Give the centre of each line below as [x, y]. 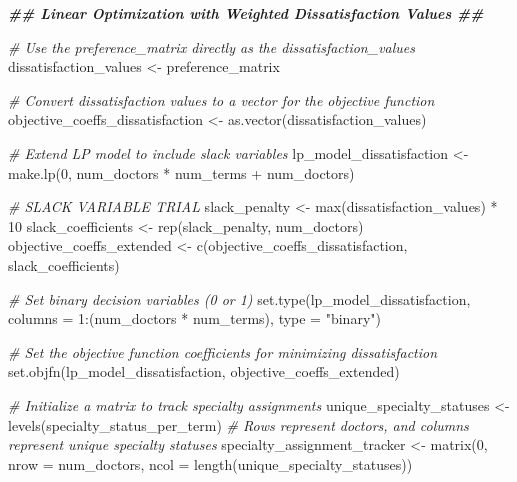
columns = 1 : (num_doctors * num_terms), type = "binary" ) [194, 318]
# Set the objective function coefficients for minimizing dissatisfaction [223, 351]
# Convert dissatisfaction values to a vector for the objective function [221, 99]
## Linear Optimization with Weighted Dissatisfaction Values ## [246, 13]
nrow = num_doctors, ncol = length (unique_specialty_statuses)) [210, 463]
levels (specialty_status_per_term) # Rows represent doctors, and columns [238, 424]
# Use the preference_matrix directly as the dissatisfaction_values [212, 46]
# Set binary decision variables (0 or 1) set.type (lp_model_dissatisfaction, [239, 298]
